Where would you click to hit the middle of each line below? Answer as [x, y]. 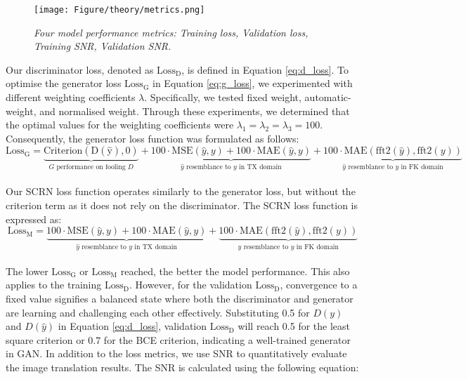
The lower [27, 271]
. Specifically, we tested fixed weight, [223, 97]
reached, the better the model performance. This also [235, 271]
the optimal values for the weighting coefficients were [120, 125]
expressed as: [34, 219]
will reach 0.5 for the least [294, 326]
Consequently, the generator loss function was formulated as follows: [152, 138]
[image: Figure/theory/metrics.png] [119, 10]
